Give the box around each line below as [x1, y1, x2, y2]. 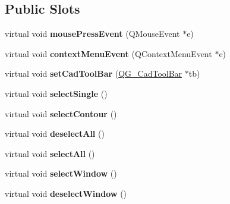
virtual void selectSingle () [5, 87, 108, 99]
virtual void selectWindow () [5, 167, 117, 180]
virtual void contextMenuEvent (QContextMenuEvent [5, 47, 212, 59]
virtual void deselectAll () [5, 127, 105, 140]
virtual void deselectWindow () [5, 187, 127, 199]
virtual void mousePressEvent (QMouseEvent [5, 27, 180, 40]
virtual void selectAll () [5, 147, 95, 159]
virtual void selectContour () [5, 107, 117, 120]
